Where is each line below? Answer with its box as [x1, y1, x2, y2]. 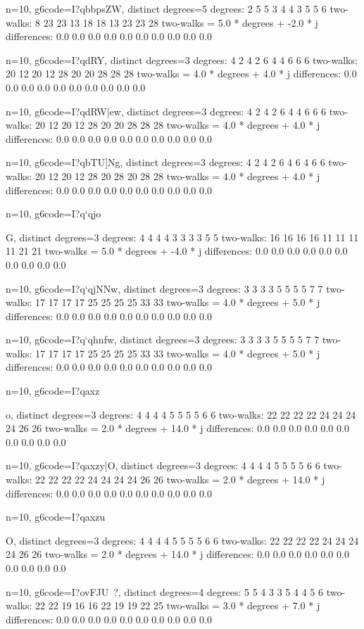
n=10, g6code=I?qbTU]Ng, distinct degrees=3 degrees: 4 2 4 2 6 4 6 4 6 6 [6, 155, 325, 170]
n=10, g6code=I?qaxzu [6, 509, 106, 524]
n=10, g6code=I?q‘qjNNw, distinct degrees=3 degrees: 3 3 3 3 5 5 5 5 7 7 [6, 281, 323, 296]
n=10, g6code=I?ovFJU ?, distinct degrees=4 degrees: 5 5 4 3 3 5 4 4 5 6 [6, 584, 323, 599]
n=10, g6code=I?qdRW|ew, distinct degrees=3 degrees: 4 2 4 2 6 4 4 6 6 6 [6, 103, 327, 118]
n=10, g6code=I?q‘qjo [6, 206, 101, 221]
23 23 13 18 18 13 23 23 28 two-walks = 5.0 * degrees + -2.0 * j [43, 15, 318, 30]
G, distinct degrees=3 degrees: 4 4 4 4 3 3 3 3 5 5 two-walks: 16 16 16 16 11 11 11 [6, 229, 359, 244]
